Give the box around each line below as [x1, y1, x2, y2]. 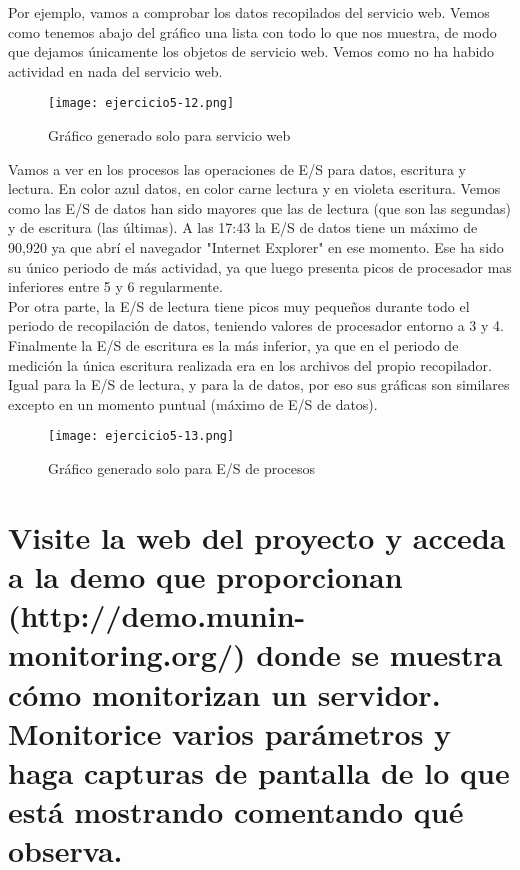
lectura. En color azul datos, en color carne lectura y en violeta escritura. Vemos [8, 178, 501, 199]
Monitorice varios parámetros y [8, 712, 452, 753]
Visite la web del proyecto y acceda [8, 516, 506, 557]
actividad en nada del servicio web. [8, 60, 223, 81]
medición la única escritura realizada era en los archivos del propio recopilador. [8, 354, 492, 375]
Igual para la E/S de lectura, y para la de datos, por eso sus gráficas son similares [8, 374, 510, 395]
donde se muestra [256, 634, 503, 675]
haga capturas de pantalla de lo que [8, 751, 510, 792]
